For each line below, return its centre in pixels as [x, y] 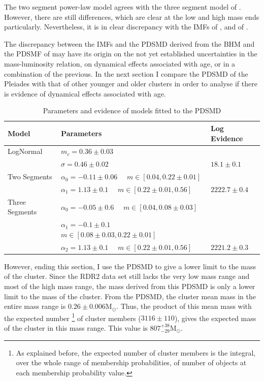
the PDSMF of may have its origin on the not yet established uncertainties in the [131, 54]
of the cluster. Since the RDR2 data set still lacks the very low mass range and [127, 276]
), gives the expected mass [215, 318]
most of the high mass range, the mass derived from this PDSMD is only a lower [130, 286]
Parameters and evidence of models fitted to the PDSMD [132, 110]
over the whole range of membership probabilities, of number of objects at [131, 362]
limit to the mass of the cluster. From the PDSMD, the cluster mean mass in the [130, 296]
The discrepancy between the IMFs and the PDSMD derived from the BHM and [129, 43]
